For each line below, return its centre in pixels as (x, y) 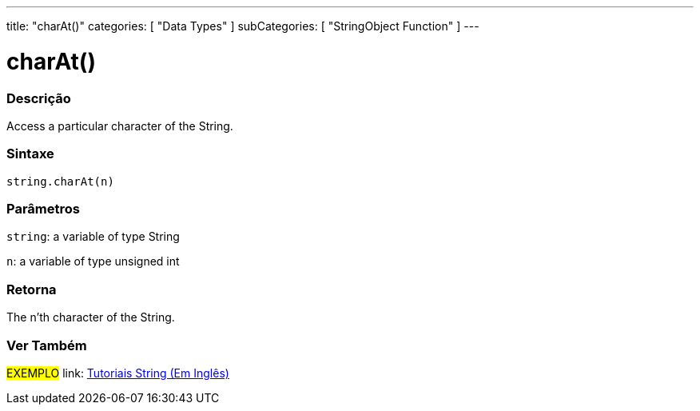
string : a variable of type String (93, 237)
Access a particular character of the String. (120, 126)
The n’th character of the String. (91, 317)
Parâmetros (43, 209)
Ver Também (47, 345)
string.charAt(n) (60, 181)
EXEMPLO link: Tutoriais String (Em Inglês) (118, 373)
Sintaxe (30, 154)
